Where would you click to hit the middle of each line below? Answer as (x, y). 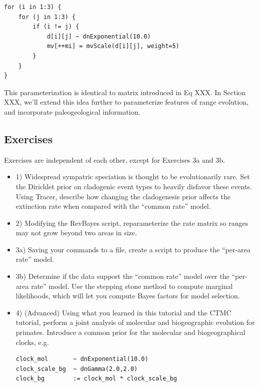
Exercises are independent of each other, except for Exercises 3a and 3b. (114, 159)
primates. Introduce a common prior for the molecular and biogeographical (130, 332)
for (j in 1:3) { (47, 17)
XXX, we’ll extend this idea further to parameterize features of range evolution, (126, 102)
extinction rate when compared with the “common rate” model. (113, 206)
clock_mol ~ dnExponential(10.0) (82, 359)
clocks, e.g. (32, 342)
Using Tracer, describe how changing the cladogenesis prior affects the (123, 196)
